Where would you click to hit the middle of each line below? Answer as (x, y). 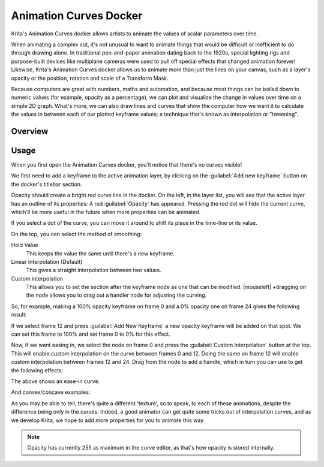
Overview (30, 131)
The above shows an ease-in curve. (55, 381)
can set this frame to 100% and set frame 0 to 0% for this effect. (91, 334)
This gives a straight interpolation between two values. (94, 270)
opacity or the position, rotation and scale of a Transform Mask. (90, 78)
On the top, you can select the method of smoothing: (76, 234)
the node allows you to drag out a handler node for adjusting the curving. (116, 295)
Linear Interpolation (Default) (47, 261)
